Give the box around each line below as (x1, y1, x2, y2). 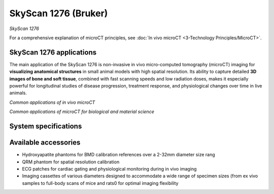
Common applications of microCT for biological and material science (9, 108, 154, 115)
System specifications (9, 122, 82, 130)
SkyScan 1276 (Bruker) (9, 8, 108, 19)
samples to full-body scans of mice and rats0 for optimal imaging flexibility (22, 180, 179, 186)
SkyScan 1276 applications (9, 48, 96, 57)
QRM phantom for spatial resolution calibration (22, 158, 120, 165)
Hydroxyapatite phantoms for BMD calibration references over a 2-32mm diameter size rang (22, 152, 215, 158)
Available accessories (9, 138, 81, 147)
